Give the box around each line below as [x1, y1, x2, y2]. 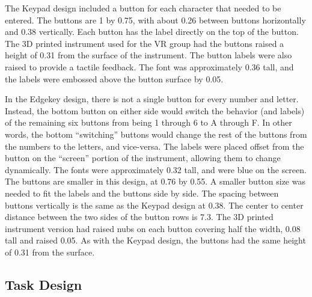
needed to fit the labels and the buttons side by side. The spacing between [5, 186, 279, 199]
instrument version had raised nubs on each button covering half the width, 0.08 [5, 222, 301, 234]
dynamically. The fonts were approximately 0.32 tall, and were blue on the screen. [5, 163, 307, 176]
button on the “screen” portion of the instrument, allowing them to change [5, 152, 281, 164]
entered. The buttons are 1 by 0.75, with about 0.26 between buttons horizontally [5, 13, 306, 26]
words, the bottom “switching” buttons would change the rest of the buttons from [5, 127, 307, 140]
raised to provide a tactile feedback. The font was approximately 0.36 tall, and [5, 60, 294, 73]
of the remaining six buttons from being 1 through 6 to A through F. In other [5, 116, 292, 129]
